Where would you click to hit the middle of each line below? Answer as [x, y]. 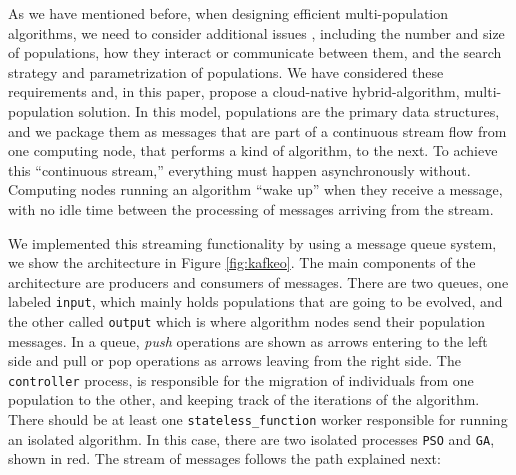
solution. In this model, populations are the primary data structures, [289, 110]
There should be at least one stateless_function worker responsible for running [258, 419]
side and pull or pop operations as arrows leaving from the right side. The [234, 360]
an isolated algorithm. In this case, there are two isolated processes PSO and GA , [251, 438]
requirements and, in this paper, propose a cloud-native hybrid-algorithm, [234, 91]
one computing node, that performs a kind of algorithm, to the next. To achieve [253, 150]
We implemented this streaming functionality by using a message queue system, [252, 242]
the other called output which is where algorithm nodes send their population [246, 320]
